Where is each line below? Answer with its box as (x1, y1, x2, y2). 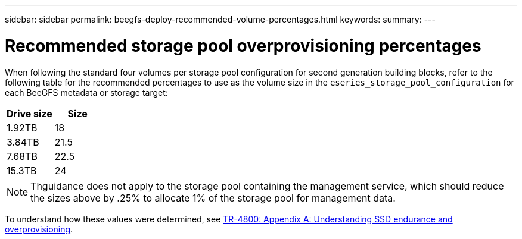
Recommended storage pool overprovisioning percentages (5, 35, 481, 56)
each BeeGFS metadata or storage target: (5, 87, 168, 98)
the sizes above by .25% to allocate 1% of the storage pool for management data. (30, 191, 396, 204)
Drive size (7, 107, 52, 119)
